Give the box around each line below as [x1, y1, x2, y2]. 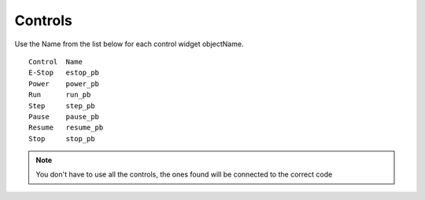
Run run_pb [28, 90, 91, 100]
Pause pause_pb [28, 112, 100, 121]
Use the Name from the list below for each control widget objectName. [14, 39, 244, 49]
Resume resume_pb [28, 123, 104, 133]
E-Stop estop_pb [28, 68, 100, 78]
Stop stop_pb [28, 134, 95, 143]
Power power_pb [28, 79, 100, 88]
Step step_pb [28, 101, 95, 110]
